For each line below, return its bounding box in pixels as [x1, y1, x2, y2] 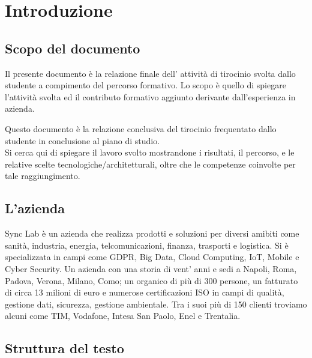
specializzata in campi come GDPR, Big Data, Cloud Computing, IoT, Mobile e [5, 250, 299, 263]
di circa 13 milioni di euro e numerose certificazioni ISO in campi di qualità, [5, 286, 284, 299]
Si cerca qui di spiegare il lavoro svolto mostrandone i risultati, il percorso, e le [5, 146, 295, 159]
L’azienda [5, 199, 65, 217]
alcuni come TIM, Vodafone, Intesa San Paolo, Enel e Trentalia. [5, 309, 241, 322]
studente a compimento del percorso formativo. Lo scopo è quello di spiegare [5, 79, 286, 91]
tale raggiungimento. [5, 169, 80, 182]
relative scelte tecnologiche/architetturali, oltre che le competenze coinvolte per [5, 157, 296, 170]
